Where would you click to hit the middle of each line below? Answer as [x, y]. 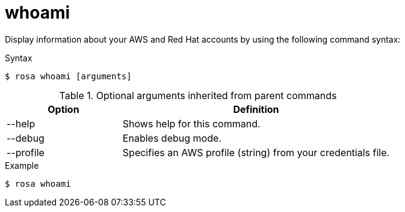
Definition [256, 109]
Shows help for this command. [191, 123]
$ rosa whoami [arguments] [68, 76]
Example [22, 165]
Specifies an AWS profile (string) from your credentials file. [256, 152]
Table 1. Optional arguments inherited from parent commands [198, 95]
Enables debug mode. [172, 138]
